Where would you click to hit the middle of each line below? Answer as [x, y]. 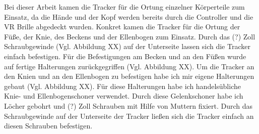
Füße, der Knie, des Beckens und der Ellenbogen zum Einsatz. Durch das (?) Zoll [130, 36]
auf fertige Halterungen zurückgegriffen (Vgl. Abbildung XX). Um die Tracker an [129, 66]
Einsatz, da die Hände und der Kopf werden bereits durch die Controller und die [129, 16]
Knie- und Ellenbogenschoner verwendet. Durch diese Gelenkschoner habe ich [124, 96]
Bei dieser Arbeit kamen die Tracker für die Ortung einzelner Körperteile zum [124, 7]
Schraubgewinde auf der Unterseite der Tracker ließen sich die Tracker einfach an [129, 116]
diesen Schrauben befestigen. [48, 126]
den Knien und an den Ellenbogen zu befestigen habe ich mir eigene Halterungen [129, 76]
